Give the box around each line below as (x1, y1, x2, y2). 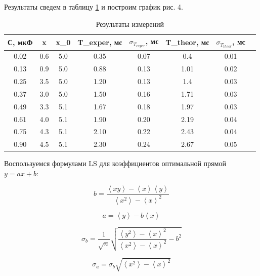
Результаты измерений (96, 18, 164, 29)
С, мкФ (8, 36, 33, 47)
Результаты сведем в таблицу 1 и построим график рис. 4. (4, 2, 183, 12)
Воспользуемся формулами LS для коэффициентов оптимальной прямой (4, 158, 226, 169)
